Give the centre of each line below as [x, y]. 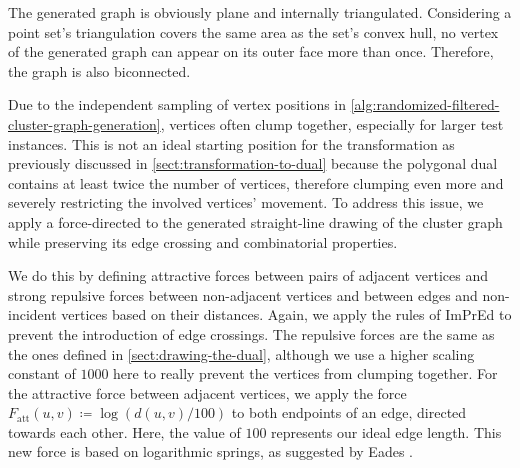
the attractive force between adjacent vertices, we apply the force [207, 392]
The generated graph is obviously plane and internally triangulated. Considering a [260, 12]
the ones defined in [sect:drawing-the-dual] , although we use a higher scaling [241, 353]
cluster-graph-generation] [84, 123]
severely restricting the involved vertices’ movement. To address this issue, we [246, 202]
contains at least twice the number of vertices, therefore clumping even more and [256, 182]
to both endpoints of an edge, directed [349, 412]
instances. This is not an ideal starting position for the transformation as [231, 143]
